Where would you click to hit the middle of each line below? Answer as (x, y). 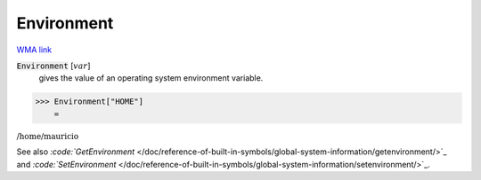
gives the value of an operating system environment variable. (151, 78)
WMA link (34, 50)
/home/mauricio (48, 136)
